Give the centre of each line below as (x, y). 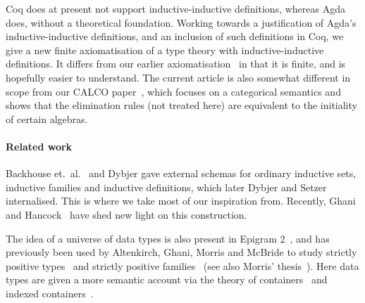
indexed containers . (50, 293)
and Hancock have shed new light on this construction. (126, 214)
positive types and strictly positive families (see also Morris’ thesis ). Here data (182, 265)
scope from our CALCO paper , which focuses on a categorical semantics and (173, 91)
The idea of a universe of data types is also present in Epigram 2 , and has (168, 238)
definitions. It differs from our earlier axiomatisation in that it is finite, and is (176, 64)
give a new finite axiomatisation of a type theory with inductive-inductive (165, 50)
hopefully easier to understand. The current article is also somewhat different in (178, 77)
